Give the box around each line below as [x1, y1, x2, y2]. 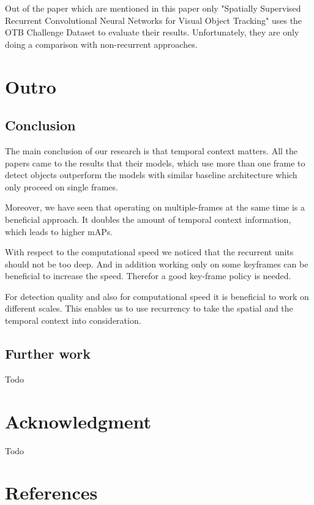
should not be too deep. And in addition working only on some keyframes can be [5, 257, 308, 270]
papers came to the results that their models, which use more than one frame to [5, 156, 305, 169]
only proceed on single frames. [5, 180, 118, 193]
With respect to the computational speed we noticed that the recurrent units [5, 245, 294, 258]
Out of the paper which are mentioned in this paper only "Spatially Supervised [5, 2, 301, 14]
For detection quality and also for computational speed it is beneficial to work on [5, 290, 309, 302]
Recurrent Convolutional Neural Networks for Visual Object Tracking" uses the [5, 13, 302, 26]
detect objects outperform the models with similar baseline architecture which [5, 168, 297, 181]
